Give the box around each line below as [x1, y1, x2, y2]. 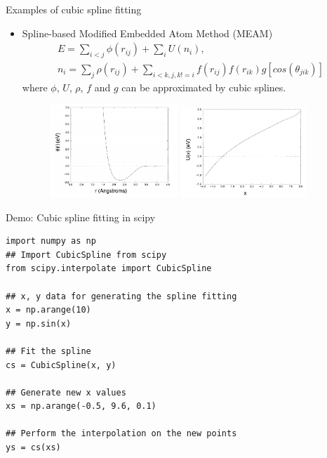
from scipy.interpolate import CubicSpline [6, 263, 212, 274]
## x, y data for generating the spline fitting [6, 291, 237, 301]
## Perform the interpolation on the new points [6, 428, 237, 439]
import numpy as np [6, 236, 96, 247]
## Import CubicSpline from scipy [6, 249, 167, 260]
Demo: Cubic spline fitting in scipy [6, 209, 156, 224]
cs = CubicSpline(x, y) [6, 360, 116, 370]
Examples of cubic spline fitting [6, 2, 142, 16]
